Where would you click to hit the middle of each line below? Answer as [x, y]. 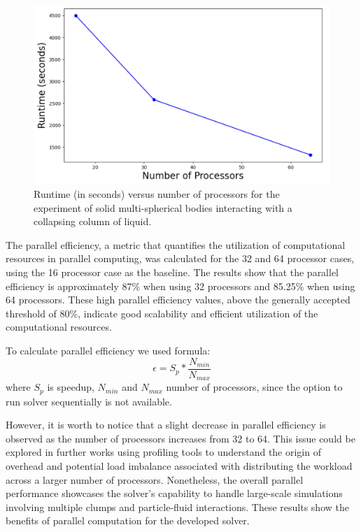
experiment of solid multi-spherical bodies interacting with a [163, 207]
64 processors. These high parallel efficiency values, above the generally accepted [178, 300]
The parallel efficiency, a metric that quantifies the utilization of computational [176, 244]
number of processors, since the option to [254, 387]
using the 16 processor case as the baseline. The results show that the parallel [172, 272]
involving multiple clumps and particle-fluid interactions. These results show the [177, 506]
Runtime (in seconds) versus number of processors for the [157, 194]
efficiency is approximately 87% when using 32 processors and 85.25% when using [180, 286]
